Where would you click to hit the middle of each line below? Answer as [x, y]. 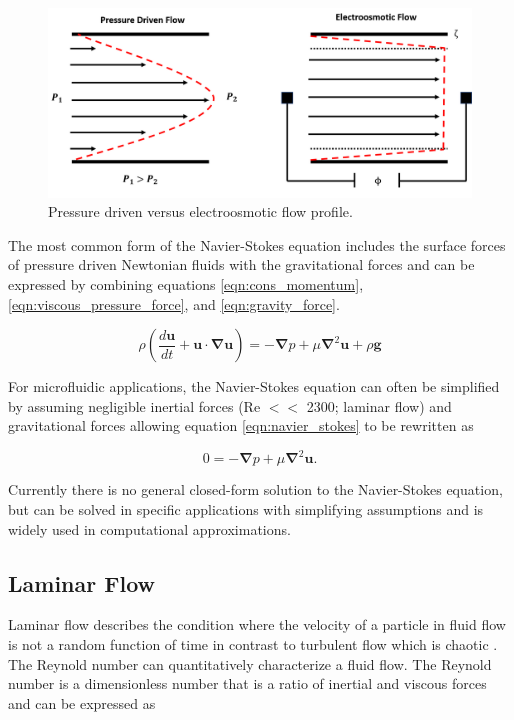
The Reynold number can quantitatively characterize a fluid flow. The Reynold [250, 663]
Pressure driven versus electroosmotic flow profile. [200, 211]
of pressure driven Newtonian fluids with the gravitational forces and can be [241, 264]
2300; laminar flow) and [379, 405]
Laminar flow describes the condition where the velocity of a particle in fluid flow [257, 624]
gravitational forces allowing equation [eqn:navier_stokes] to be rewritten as [241, 425]
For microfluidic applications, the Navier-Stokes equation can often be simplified [254, 386]
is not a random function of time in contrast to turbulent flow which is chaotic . [253, 644]
